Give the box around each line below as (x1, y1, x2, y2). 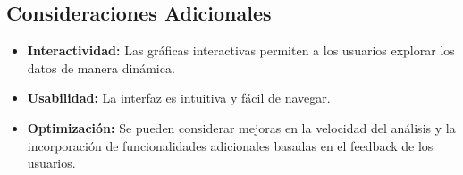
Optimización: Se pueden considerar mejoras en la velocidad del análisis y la (27, 118, 456, 137)
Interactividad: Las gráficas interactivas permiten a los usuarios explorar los (27, 41, 455, 60)
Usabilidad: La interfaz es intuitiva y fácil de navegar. (27, 88, 331, 107)
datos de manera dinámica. (27, 58, 175, 77)
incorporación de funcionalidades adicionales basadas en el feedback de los (27, 136, 434, 154)
